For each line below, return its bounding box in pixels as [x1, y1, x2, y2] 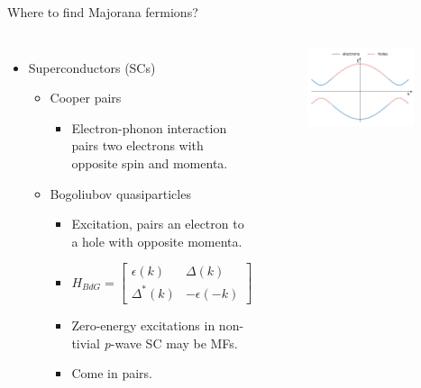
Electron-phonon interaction [71, 118, 227, 137]
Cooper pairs [50, 88, 122, 107]
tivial [71, 333, 100, 352]
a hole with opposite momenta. [71, 231, 243, 250]
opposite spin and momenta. [71, 153, 228, 172]
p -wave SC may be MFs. [104, 333, 238, 352]
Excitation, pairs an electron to [71, 214, 244, 233]
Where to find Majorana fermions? [7, 3, 198, 21]
